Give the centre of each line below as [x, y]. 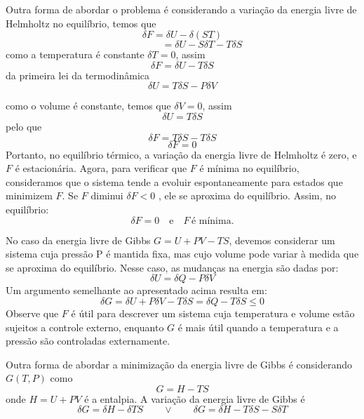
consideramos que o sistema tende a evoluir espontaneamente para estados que [174, 181]
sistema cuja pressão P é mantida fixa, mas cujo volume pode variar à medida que [182, 254]
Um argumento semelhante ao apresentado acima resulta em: [136, 290]
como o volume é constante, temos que [88, 106]
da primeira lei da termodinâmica [78, 75]
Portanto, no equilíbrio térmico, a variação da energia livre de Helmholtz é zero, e [181, 154]
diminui [107, 195]
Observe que [32, 313]
